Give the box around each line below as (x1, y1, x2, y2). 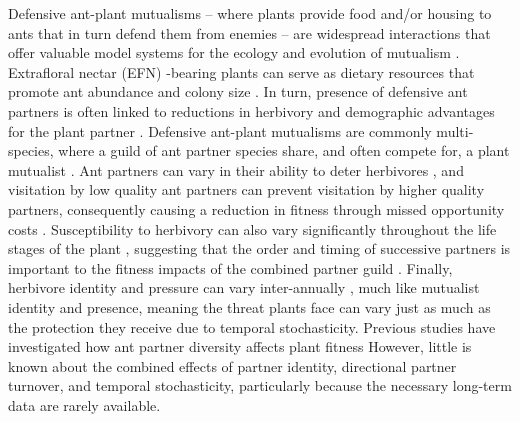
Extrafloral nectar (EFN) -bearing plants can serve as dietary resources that (8, 61, 475, 82)
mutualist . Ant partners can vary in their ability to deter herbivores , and (8, 159, 464, 180)
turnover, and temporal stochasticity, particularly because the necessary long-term (8, 375, 512, 396)
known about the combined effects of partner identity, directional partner (8, 355, 457, 376)
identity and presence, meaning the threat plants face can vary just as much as (8, 296, 491, 317)
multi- (436, 120, 474, 141)
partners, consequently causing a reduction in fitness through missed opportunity (8, 198, 505, 219)
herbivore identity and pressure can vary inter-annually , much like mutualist (8, 277, 480, 298)
